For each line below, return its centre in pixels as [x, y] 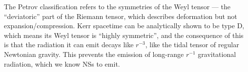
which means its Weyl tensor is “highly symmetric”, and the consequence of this [124, 35]
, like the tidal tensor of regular [192, 45]
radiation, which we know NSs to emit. [62, 63]
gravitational [217, 54]
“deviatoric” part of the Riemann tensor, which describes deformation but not [121, 16]
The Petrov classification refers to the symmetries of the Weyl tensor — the [117, 6]
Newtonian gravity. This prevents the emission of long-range [94, 54]
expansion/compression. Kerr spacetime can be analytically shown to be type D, [124, 26]
